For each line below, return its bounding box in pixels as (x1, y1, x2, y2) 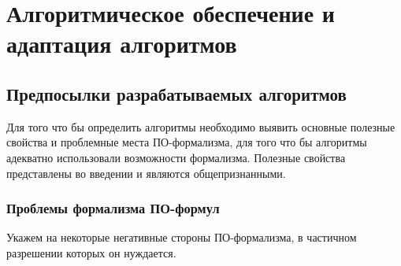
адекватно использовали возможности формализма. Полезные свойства (6, 149, 346, 165)
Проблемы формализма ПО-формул (6, 198, 220, 218)
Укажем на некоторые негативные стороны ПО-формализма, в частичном (6, 229, 357, 246)
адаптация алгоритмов (6, 28, 237, 60)
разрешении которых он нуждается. (6, 244, 176, 260)
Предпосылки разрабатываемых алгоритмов (6, 81, 347, 105)
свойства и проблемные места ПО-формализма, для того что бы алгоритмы (6, 134, 367, 150)
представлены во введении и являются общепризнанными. (6, 164, 286, 181)
